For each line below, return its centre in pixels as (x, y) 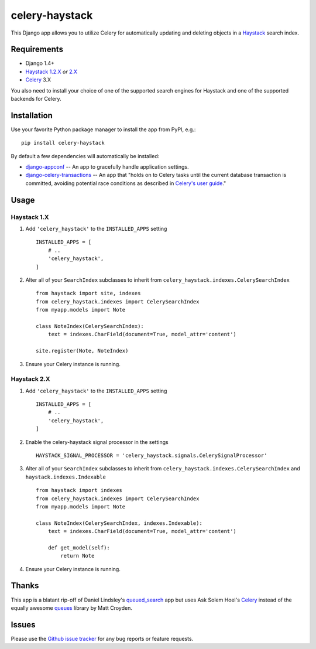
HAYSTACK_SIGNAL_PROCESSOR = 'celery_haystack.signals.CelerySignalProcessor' (152, 455)
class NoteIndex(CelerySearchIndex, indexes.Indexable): (119, 523)
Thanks (25, 586)
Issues (23, 625)
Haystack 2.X (30, 379)
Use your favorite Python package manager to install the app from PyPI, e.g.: (103, 129)
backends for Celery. (36, 99)
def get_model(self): (79, 547)
